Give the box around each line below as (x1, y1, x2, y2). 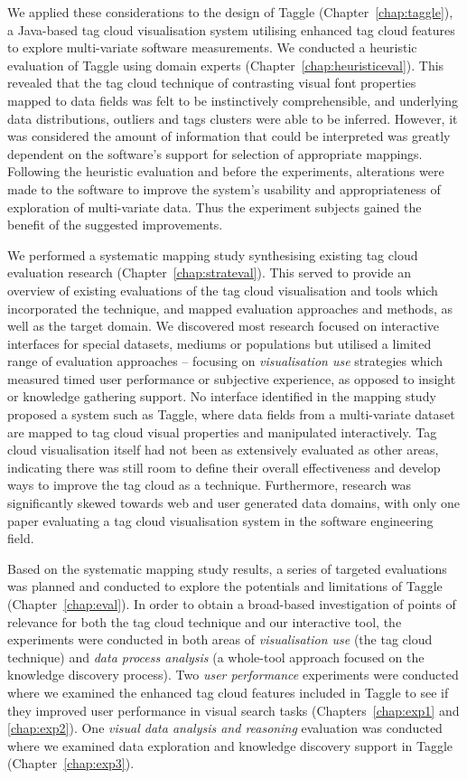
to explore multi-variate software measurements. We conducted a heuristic (7, 38, 417, 57)
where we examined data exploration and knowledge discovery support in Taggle (7, 736, 453, 755)
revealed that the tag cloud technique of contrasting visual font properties (7, 73, 416, 92)
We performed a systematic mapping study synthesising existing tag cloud (7, 245, 418, 264)
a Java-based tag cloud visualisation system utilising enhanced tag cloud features (7, 20, 455, 39)
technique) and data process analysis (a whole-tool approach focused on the (7, 647, 425, 666)
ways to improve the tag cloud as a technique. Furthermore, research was (7, 475, 412, 494)
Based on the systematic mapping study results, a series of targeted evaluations (7, 558, 447, 577)
